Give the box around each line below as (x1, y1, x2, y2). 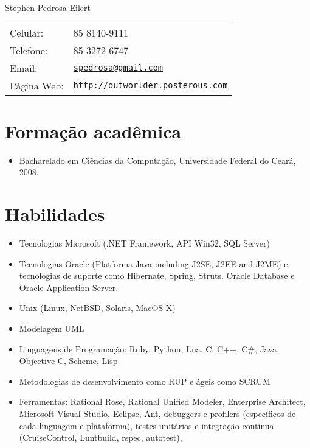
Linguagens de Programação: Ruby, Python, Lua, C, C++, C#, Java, (19, 342, 279, 355)
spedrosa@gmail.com (73, 63, 164, 73)
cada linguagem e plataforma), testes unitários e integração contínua (19, 419, 274, 432)
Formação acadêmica (5, 118, 182, 143)
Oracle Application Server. (19, 281, 119, 293)
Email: (10, 60, 38, 75)
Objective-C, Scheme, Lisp (19, 354, 118, 367)
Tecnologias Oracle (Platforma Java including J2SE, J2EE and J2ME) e (19, 257, 288, 270)
